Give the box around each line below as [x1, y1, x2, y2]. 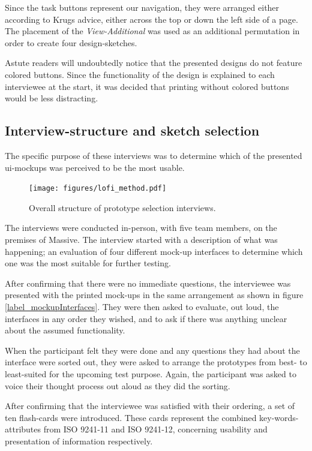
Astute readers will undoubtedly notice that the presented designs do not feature [5, 56, 302, 69]
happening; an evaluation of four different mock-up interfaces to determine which [5, 245, 303, 257]
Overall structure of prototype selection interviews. [29, 201, 216, 214]
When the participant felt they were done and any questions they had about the [5, 344, 300, 356]
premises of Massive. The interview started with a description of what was [5, 233, 278, 245]
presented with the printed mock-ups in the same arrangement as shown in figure [5, 288, 304, 301]
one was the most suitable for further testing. [5, 257, 171, 269]
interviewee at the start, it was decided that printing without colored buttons [5, 80, 289, 92]
